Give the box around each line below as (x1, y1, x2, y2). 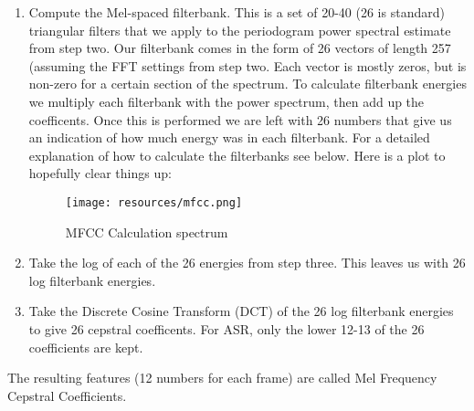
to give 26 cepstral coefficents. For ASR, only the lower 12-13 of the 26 (28, 319, 425, 338)
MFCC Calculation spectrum (65, 222, 228, 241)
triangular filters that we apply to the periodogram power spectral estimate (28, 20, 451, 39)
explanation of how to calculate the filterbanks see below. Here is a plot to (28, 145, 446, 164)
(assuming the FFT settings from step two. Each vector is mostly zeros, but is (28, 56, 467, 75)
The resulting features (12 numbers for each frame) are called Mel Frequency (7, 368, 437, 387)
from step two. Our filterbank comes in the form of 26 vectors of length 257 (28, 38, 451, 58)
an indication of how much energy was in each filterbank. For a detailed (28, 128, 430, 147)
